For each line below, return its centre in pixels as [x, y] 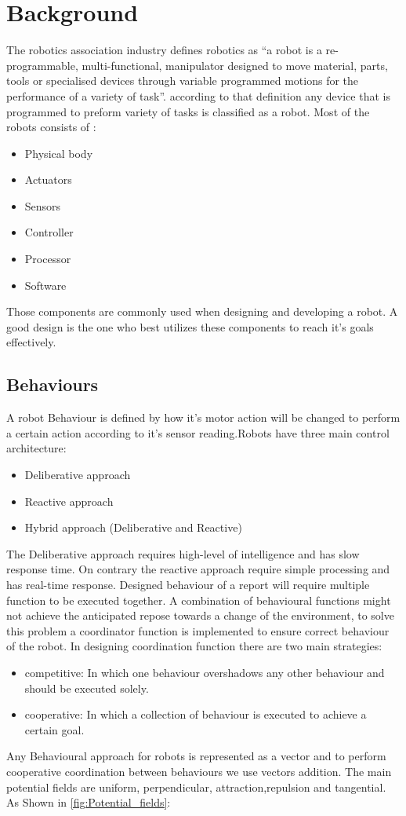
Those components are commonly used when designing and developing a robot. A [202, 311]
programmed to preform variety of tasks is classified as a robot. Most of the [188, 111]
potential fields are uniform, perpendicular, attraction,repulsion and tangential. [196, 787]
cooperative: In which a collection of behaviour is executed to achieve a [196, 714]
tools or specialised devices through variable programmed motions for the [183, 81]
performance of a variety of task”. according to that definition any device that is [198, 95]
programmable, [42, 65]
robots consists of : [51, 127]
